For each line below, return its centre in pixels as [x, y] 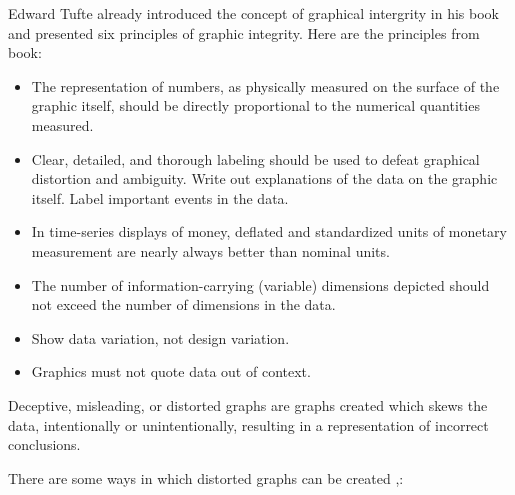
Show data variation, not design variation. [160, 337]
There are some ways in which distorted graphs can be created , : [206, 477]
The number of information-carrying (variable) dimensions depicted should [260, 284]
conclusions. [44, 444]
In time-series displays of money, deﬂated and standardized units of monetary [269, 231]
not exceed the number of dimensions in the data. [183, 304]
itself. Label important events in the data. [160, 197]
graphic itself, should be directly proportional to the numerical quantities [255, 105]
